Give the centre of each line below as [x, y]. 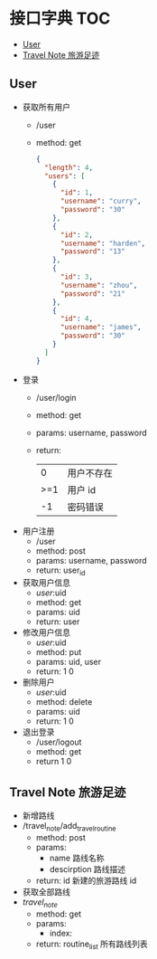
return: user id [60, 571]
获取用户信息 [46, 583]
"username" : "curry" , [101, 201]
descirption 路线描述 [88, 869]
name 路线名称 [77, 858]
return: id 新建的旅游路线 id [86, 881]
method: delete [64, 702]
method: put [59, 652]
